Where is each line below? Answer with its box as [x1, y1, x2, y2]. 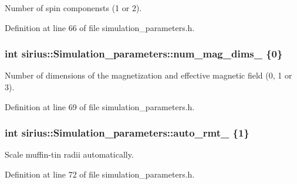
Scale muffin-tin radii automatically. [5, 148, 134, 161]
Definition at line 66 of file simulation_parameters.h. [5, 21, 195, 33]
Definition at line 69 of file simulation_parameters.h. [5, 100, 195, 113]
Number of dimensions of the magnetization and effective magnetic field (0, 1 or [5, 69, 292, 81]
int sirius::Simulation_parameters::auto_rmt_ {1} [5, 125, 249, 140]
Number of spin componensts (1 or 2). [5, 2, 142, 13]
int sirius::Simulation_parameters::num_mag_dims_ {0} [5, 46, 283, 61]
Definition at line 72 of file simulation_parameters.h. [5, 168, 195, 180]
